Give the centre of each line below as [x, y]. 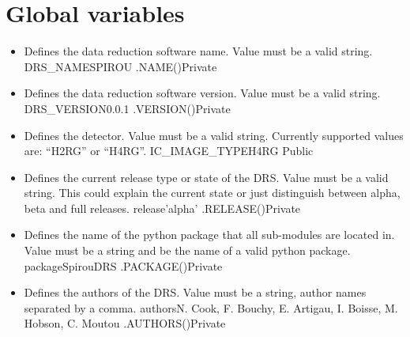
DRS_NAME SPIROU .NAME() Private [120, 66]
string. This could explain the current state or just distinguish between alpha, [212, 193]
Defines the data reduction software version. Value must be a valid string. [202, 93]
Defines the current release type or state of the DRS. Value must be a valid [206, 177]
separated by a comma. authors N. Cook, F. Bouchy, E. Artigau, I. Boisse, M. [211, 307]
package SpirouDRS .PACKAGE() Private [123, 265]
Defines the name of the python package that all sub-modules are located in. [209, 235]
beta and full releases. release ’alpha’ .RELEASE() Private [162, 208]
